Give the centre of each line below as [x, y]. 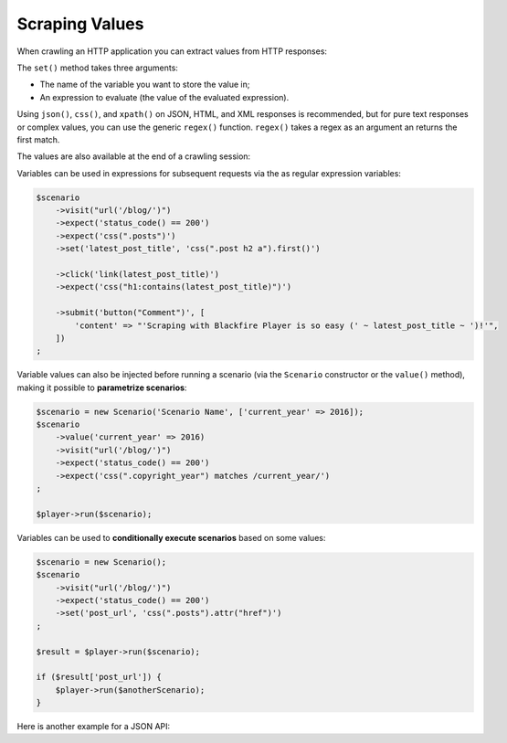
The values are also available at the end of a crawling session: [134, 156]
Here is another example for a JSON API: [94, 727]
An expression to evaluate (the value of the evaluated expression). [164, 97]
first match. [38, 139]
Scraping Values [80, 24]
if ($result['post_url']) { [99, 677]
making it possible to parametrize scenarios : [102, 387]
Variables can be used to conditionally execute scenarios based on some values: [171, 537]
